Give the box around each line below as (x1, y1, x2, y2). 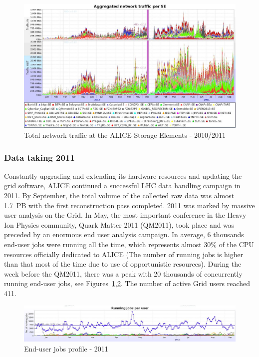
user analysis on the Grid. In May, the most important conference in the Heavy (4, 210, 247, 220)
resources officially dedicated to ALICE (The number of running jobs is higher (4, 249, 244, 259)
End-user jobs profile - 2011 (24, 344, 108, 354)
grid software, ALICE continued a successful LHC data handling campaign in (4, 180, 241, 191)
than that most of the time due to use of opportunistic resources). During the (4, 259, 242, 269)
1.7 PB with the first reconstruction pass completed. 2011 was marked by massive (4, 200, 255, 210)
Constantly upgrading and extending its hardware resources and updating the (4, 170, 242, 181)
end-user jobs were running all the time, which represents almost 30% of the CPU (4, 239, 254, 249)
